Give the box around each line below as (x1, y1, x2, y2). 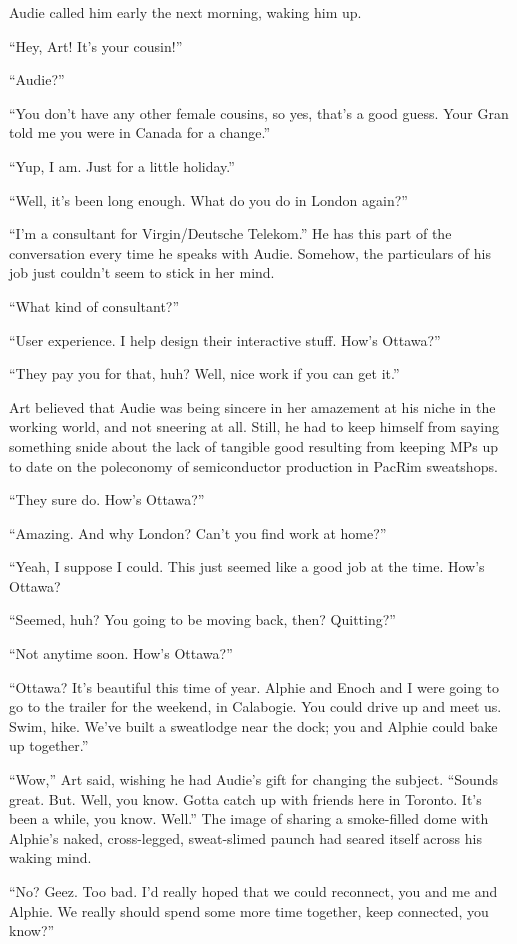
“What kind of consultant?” (9, 295, 180, 316)
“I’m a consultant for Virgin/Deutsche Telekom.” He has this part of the (9, 223, 452, 244)
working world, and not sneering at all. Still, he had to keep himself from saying (9, 416, 500, 437)
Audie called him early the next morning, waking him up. (9, 2, 362, 22)
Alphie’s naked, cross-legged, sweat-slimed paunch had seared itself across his (9, 827, 482, 848)
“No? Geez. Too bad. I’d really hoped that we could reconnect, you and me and (9, 881, 498, 901)
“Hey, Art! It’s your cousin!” (9, 35, 183, 56)
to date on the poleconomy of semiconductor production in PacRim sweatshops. (9, 455, 498, 476)
